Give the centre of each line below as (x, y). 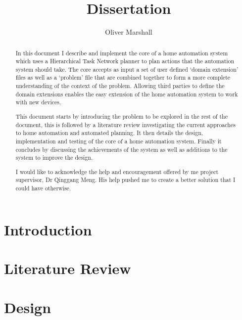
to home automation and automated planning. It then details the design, (109, 133)
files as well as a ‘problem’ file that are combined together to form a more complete (123, 77)
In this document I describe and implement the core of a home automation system (122, 53)
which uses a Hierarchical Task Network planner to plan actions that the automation (125, 61)
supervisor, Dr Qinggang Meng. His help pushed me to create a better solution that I (125, 180)
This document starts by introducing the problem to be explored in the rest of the (121, 116)
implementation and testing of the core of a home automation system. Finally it (119, 141)
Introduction (48, 229)
